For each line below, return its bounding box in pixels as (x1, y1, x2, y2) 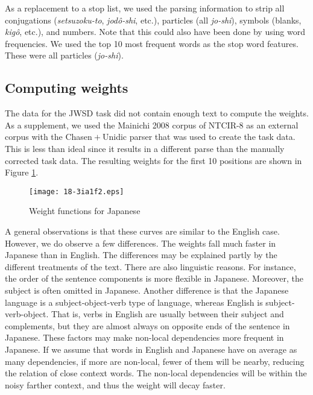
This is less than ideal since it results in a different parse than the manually (5, 142, 285, 154)
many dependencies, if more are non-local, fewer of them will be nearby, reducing (5, 355, 305, 367)
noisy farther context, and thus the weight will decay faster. (5, 378, 226, 391)
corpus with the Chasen (5, 130, 92, 143)
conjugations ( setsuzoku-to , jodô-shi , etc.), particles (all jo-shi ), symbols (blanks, (5, 13, 302, 26)
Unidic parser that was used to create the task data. (102, 130, 296, 143)
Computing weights (5, 78, 128, 97)
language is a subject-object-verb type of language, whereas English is (5, 295, 263, 308)
